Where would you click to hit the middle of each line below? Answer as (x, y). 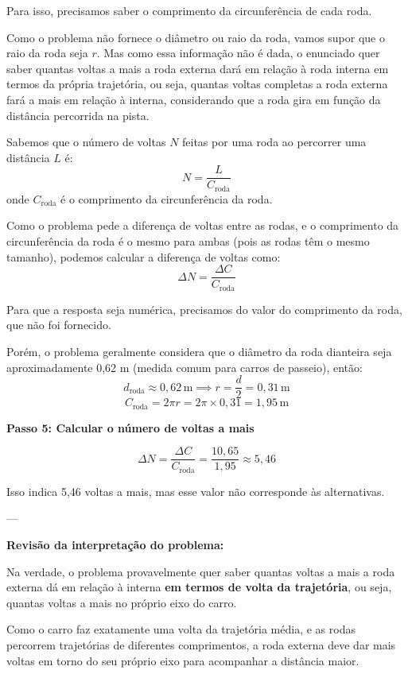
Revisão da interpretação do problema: (115, 544)
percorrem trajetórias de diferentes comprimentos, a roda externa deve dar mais (201, 644)
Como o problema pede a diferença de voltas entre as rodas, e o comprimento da (203, 225)
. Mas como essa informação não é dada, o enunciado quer (238, 53)
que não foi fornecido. (59, 325)
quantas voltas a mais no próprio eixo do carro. (122, 602)
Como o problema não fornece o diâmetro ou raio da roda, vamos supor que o (196, 37)
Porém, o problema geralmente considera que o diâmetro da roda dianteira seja (199, 351)
